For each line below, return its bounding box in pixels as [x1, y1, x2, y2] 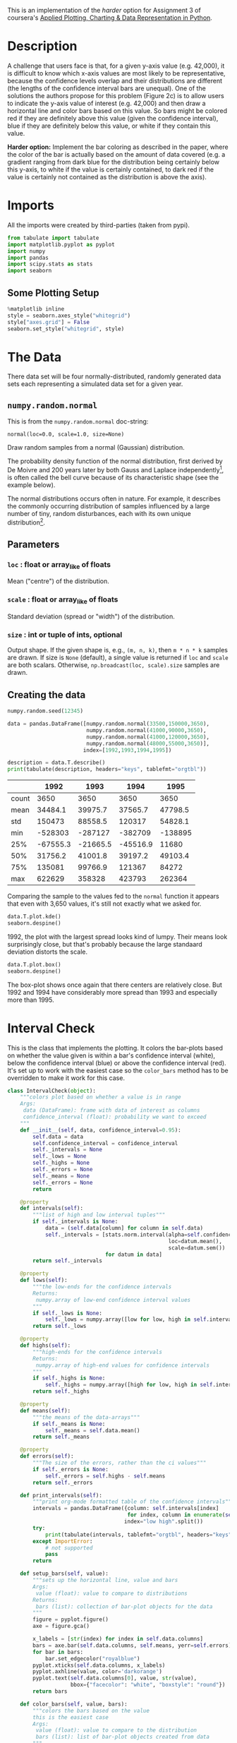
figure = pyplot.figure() [32, 1616, 109, 1623]
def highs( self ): [20, 1342, 71, 1349]
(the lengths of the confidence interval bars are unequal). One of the [7, 84, 206, 92]
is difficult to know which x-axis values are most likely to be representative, [7, 68, 226, 77]
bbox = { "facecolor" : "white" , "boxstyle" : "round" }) [70, 1682, 226, 1689]
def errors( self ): [20, 1453, 74, 1460]
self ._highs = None [32, 1159, 90, 1167]
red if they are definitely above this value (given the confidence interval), [7, 114, 219, 122]
